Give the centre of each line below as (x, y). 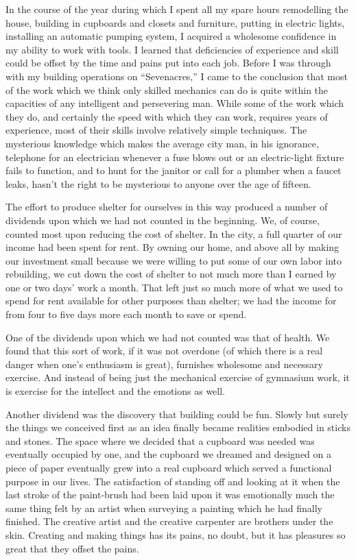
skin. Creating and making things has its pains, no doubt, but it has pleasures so (176, 534)
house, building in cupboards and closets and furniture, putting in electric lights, (175, 22)
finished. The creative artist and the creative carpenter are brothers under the (169, 521)
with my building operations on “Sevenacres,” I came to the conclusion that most (177, 76)
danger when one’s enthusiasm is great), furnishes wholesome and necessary (164, 364)
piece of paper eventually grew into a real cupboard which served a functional (169, 467)
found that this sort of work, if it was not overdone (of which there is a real (164, 351)
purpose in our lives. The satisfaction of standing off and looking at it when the (173, 481)
